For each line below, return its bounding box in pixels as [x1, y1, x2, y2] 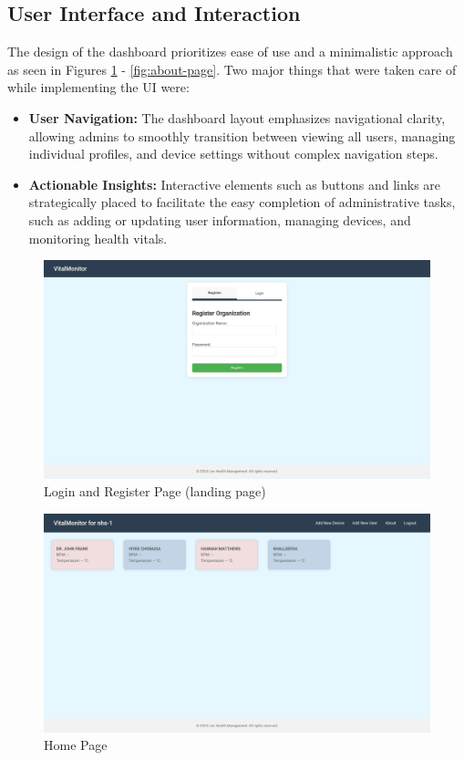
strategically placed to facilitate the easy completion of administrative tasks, [28, 193, 456, 212]
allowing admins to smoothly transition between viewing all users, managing [28, 126, 456, 145]
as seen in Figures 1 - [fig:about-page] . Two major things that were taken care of [7, 59, 457, 78]
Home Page [44, 735, 108, 755]
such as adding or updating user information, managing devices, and [28, 210, 411, 229]
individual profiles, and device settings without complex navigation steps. [28, 144, 438, 163]
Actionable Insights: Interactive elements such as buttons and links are [28, 174, 441, 193]
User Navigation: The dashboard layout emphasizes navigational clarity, [28, 108, 446, 127]
